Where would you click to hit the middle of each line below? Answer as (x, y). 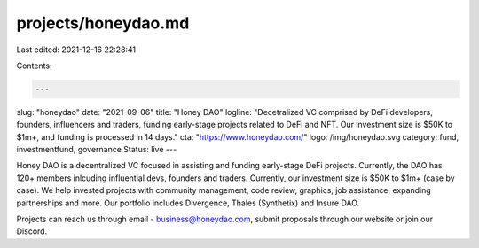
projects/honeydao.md (103, 23)
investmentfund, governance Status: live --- (97, 150)
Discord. (32, 231)
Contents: (34, 66)
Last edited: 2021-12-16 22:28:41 (76, 50)
